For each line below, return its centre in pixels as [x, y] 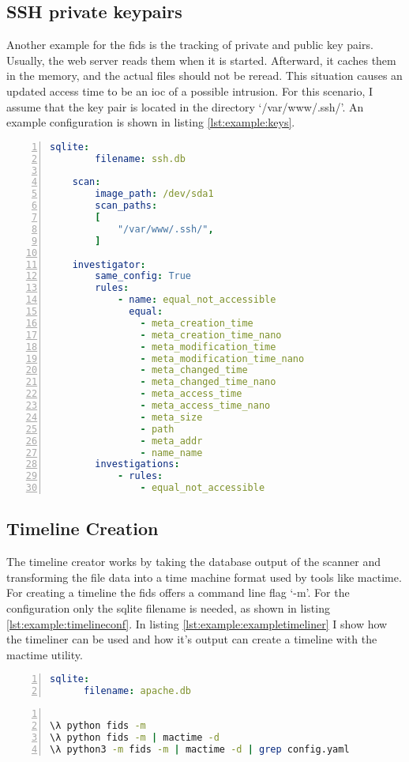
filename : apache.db [137, 691]
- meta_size [171, 417]
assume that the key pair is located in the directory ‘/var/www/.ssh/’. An [185, 106]
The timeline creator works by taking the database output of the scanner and [194, 562]
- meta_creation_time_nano [211, 335]
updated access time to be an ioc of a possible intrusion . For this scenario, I [190, 91]
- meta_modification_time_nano [222, 358]
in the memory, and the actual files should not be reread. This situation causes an [204, 75]
